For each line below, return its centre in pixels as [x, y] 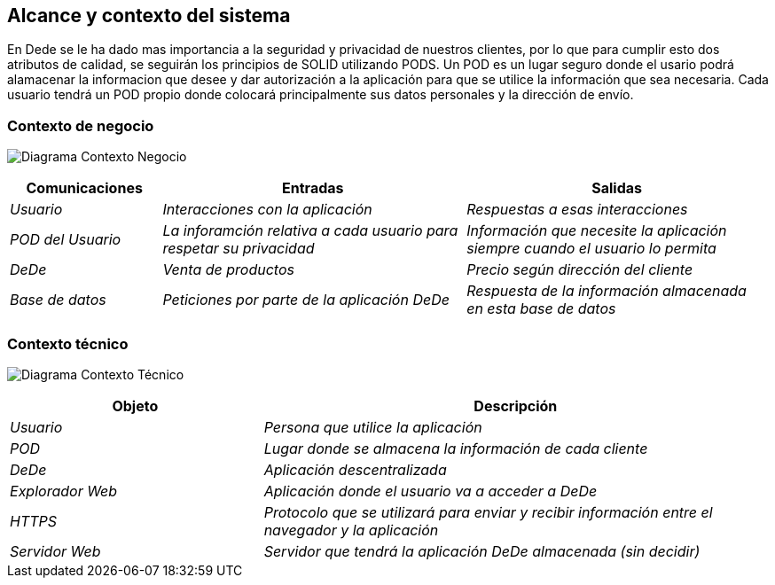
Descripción [516, 406]
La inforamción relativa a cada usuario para [310, 231]
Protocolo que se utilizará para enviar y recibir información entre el [488, 512]
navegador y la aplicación [351, 530]
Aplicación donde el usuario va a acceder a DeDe [431, 491]
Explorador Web [64, 491]
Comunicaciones [84, 188]
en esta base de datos [541, 309]
